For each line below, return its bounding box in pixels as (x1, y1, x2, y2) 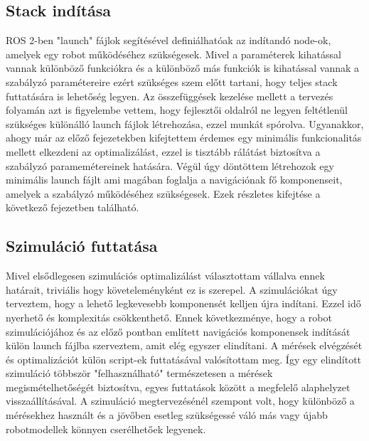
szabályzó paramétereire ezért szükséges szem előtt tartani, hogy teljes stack (6, 74, 338, 89)
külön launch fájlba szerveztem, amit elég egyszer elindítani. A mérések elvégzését (6, 338, 363, 353)
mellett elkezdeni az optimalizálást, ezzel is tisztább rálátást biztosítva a (6, 144, 321, 159)
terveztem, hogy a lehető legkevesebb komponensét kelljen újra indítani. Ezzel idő (6, 296, 361, 311)
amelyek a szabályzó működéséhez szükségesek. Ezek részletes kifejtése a (6, 186, 321, 201)
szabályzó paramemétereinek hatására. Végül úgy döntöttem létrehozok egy (6, 158, 334, 173)
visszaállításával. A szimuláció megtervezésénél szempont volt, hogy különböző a (6, 393, 355, 408)
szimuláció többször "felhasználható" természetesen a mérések (6, 366, 273, 381)
